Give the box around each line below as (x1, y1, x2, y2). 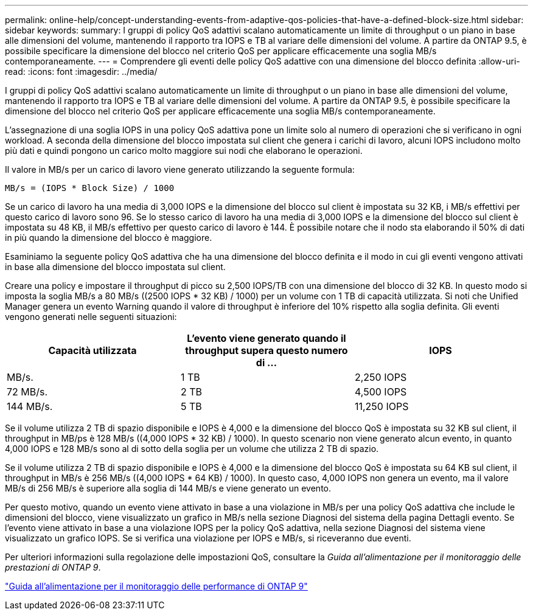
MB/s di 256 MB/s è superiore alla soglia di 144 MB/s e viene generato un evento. (5, 483, 331, 493)
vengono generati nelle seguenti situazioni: (5, 311, 177, 322)
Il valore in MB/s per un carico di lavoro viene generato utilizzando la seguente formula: (5, 164, 355, 175)
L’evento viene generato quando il (187, 332, 346, 344)
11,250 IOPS (354, 400, 409, 412)
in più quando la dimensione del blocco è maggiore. (5, 232, 212, 243)
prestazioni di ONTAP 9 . (5, 562, 101, 572)
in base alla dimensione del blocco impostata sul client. (5, 262, 226, 272)
